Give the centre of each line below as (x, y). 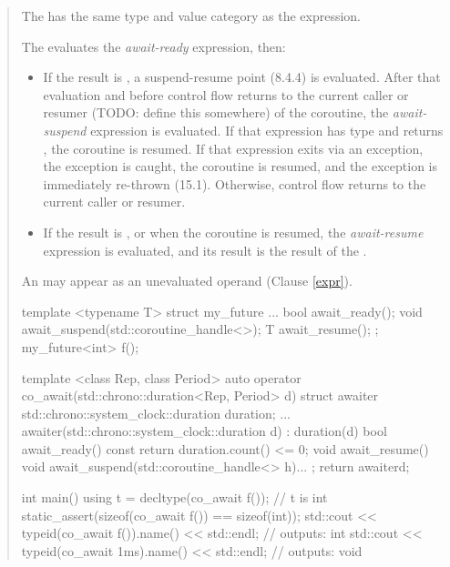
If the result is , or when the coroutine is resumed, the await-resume (233, 232)
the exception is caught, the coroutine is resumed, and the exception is (240, 166)
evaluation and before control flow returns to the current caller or (226, 94)
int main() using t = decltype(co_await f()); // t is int (174, 497)
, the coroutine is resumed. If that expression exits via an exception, (233, 148)
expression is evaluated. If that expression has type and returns (267, 130)
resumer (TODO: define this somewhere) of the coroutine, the (216, 112)
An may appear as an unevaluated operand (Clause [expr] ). (187, 281)
